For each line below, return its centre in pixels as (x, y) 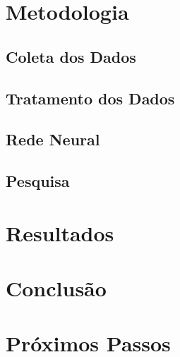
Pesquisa (38, 181)
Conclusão (56, 288)
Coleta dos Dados (71, 56)
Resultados (60, 232)
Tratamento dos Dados (90, 98)
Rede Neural (53, 139)
